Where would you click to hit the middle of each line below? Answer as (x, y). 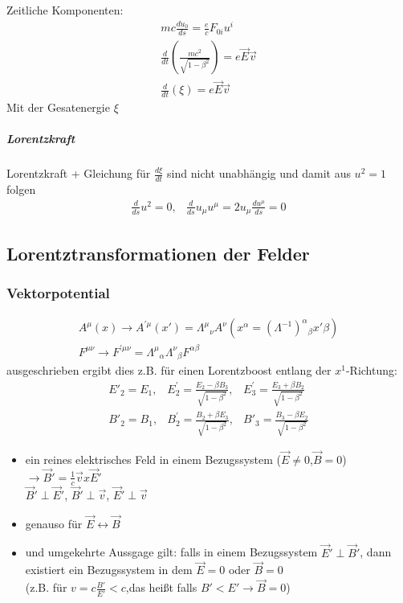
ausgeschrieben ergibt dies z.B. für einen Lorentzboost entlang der (169, 370)
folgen (21, 189)
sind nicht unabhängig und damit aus (259, 173)
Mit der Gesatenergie (58, 107)
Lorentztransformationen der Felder (158, 253)
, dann (376, 552)
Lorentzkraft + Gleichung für (79, 173)
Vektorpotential (58, 293)
